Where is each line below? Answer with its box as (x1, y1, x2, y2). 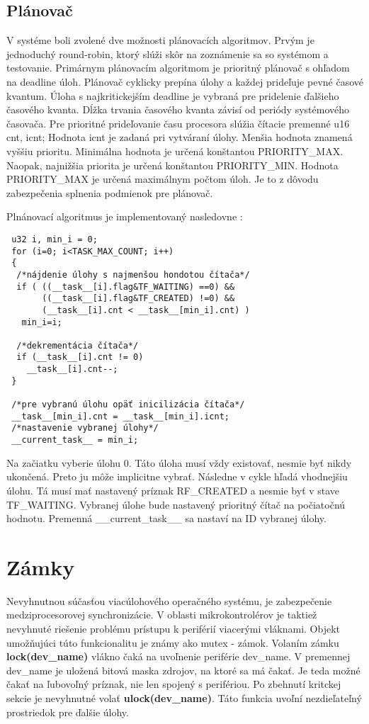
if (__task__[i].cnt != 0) (16, 352, 144, 363)
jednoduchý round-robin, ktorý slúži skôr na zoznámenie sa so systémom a (6, 46, 329, 61)
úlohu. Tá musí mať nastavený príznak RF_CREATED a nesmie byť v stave (6, 482, 340, 497)
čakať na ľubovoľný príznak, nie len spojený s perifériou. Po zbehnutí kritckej (6, 677, 341, 691)
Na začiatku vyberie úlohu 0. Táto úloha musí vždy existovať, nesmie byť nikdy (6, 455, 352, 470)
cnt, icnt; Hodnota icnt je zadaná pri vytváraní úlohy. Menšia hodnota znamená (6, 130, 353, 145)
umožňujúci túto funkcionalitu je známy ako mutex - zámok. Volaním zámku (6, 635, 339, 650)
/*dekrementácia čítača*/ (16, 340, 139, 351)
